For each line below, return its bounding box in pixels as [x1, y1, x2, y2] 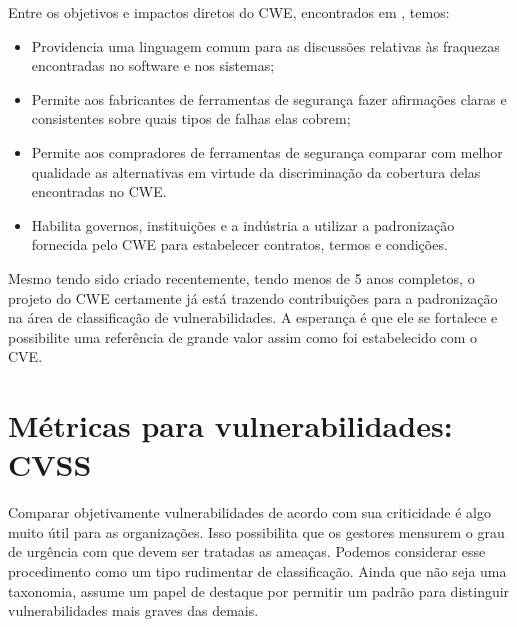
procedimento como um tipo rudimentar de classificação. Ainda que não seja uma [8, 561, 507, 581]
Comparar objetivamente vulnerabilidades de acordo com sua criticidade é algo [8, 502, 491, 523]
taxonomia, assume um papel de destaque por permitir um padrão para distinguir [8, 580, 510, 601]
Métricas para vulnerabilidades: [8, 405, 453, 446]
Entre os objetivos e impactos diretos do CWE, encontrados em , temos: [8, 2, 450, 22]
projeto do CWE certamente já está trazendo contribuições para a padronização [8, 287, 498, 308]
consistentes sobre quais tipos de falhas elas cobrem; [31, 108, 351, 129]
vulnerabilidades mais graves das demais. [8, 600, 259, 621]
